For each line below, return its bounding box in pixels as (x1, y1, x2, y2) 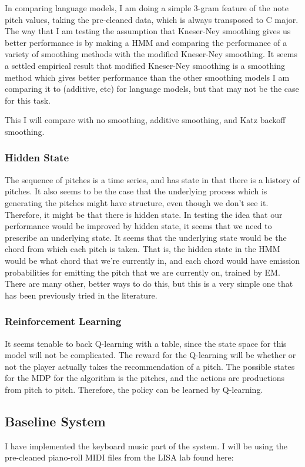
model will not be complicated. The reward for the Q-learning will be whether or (5, 349, 296, 361)
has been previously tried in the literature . (5, 289, 157, 301)
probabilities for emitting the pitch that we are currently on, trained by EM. (5, 266, 280, 278)
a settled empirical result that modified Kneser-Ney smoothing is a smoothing (5, 59, 285, 71)
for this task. (5, 94, 51, 106)
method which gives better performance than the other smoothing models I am (5, 71, 290, 83)
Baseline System (5, 412, 106, 430)
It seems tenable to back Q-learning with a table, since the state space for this (5, 337, 287, 349)
